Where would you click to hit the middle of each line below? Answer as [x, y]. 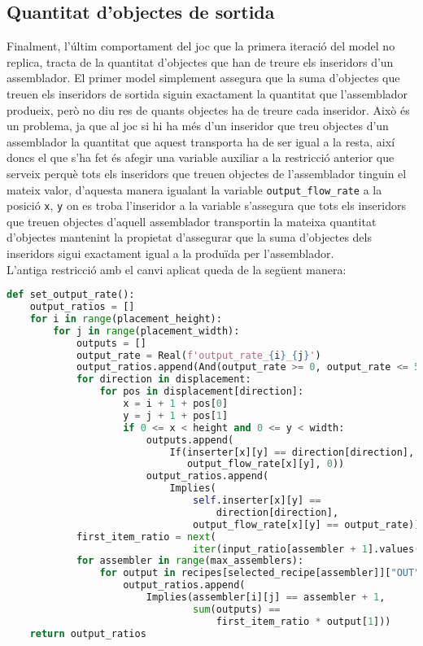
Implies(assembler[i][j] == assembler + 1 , [266, 598]
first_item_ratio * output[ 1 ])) [303, 621]
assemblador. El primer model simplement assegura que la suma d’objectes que [203, 78]
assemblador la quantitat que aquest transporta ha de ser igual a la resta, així [201, 141]
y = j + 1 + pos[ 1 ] [176, 415]
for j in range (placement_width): [146, 331]
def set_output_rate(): [71, 295]
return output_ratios [88, 633]
